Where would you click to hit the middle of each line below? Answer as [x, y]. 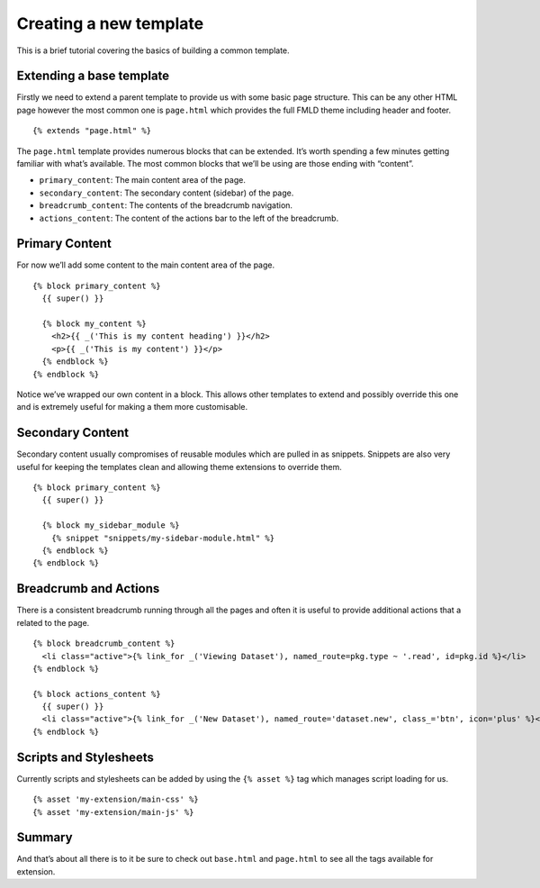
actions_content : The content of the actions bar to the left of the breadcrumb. [189, 218]
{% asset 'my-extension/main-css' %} [116, 800]
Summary [45, 838]
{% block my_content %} [94, 324]
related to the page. [53, 622]
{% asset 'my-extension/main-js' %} [113, 812]
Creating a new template [110, 23]
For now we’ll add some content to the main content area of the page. [146, 265]
